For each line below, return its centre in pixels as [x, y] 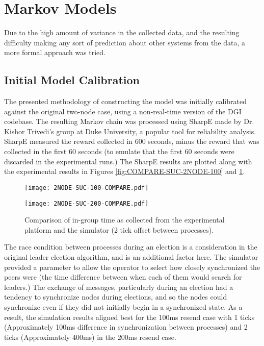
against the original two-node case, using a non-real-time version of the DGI [123, 111]
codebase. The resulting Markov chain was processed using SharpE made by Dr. [129, 121]
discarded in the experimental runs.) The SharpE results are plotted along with [128, 161]
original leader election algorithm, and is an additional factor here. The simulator [131, 256]
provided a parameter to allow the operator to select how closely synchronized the [132, 267]
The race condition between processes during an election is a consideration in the [131, 247]
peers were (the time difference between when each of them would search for [123, 277]
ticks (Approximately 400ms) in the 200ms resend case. [90, 337]
